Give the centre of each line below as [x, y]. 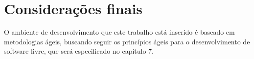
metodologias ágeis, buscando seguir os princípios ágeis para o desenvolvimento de [127, 41]
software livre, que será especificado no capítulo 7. [79, 51]
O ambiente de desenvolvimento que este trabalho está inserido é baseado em [119, 32]
